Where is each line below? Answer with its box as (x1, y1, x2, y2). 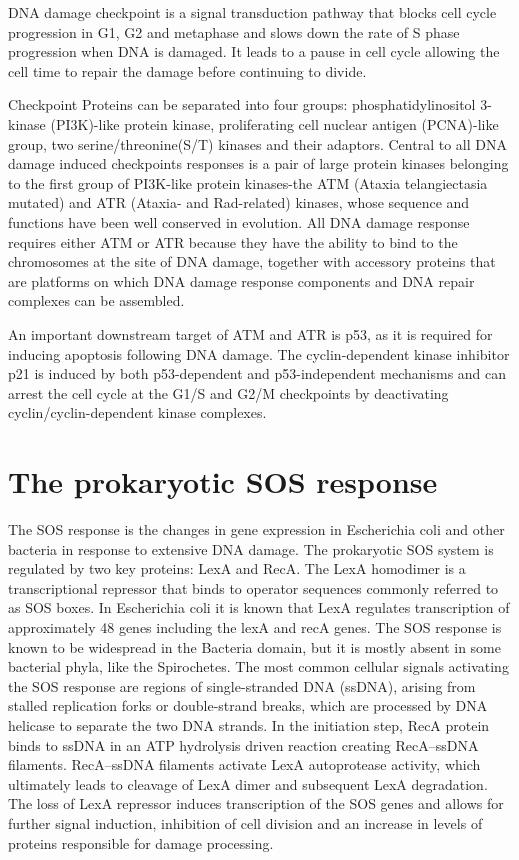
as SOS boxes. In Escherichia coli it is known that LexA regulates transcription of (8, 597, 510, 618)
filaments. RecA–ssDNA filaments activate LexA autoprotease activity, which (8, 754, 481, 775)
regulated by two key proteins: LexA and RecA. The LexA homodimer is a (8, 558, 466, 579)
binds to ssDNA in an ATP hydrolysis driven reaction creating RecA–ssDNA (8, 734, 479, 755)
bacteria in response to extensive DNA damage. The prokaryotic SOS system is (8, 538, 494, 559)
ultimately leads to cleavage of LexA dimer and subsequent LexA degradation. (8, 773, 488, 794)
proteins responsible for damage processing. (8, 832, 274, 853)
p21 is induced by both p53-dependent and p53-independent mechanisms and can (8, 363, 507, 384)
